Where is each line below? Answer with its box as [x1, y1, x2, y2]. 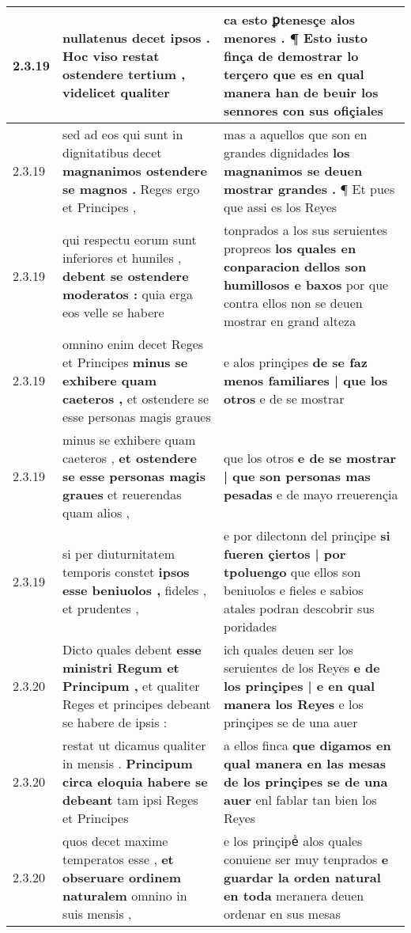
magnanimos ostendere [62, 161, 207, 180]
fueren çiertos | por [223, 544, 346, 563]
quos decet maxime [62, 832, 168, 850]
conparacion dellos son [223, 257, 367, 275]
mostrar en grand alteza [223, 312, 356, 330]
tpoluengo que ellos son [223, 563, 361, 581]
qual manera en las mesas [223, 754, 386, 772]
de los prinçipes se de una [223, 772, 388, 791]
